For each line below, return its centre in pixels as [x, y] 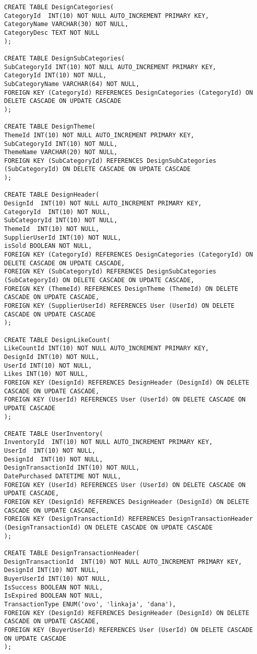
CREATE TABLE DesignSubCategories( [65, 58]
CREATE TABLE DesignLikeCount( [57, 340]
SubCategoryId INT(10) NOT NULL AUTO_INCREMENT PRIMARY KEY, [110, 67]
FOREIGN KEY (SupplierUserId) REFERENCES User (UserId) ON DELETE [120, 305]
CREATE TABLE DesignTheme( [50, 127]
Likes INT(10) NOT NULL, [46, 374]
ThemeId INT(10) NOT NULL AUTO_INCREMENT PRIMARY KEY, [99, 135]
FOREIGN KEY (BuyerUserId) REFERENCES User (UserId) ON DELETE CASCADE [128, 630]
